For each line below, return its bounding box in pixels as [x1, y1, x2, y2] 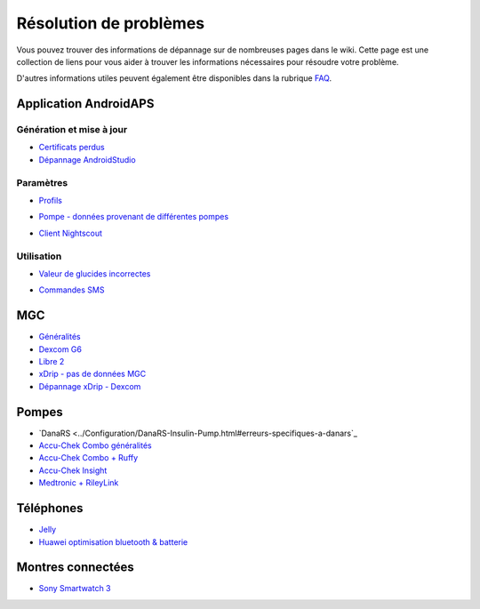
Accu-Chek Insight [38, 465, 108, 476]
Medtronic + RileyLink [38, 477, 119, 488]
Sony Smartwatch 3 [38, 583, 111, 594]
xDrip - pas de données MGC [38, 369, 147, 380]
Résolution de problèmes [16, 13, 205, 33]
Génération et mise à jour [16, 124, 128, 136]
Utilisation [16, 250, 62, 262]
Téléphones [16, 501, 84, 516]
